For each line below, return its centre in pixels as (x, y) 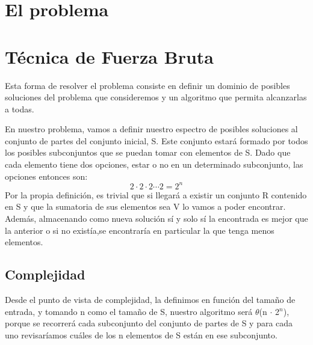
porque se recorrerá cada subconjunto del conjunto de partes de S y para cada (149, 323)
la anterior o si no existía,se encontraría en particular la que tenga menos (140, 230)
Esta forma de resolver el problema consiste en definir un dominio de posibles (147, 85)
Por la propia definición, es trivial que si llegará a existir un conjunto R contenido (156, 194)
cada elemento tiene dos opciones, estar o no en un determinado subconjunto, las (154, 164)
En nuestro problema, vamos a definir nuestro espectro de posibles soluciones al (151, 129)
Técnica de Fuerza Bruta (109, 56)
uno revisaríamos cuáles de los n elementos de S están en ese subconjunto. (141, 334)
